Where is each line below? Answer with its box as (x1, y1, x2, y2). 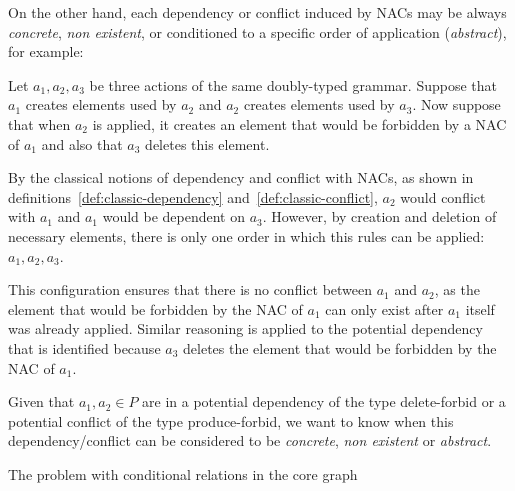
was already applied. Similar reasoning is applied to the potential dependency (8, 318, 483, 339)
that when (8, 113, 71, 134)
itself (465, 298, 495, 319)
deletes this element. (145, 133, 270, 154)
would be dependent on (102, 206, 246, 227)
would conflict (400, 186, 486, 207)
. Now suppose (412, 94, 501, 115)
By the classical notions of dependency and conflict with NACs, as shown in (8, 167, 474, 188)
